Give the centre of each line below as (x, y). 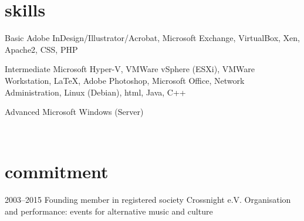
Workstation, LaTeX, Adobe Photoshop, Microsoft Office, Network (125, 80)
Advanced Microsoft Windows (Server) (74, 112)
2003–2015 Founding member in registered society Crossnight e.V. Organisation (148, 200)
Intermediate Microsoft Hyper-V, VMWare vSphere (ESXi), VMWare (130, 69)
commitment (57, 171)
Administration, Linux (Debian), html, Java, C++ (95, 92)
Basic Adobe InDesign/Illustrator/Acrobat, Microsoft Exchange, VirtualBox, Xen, (152, 38)
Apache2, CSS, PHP (41, 49)
